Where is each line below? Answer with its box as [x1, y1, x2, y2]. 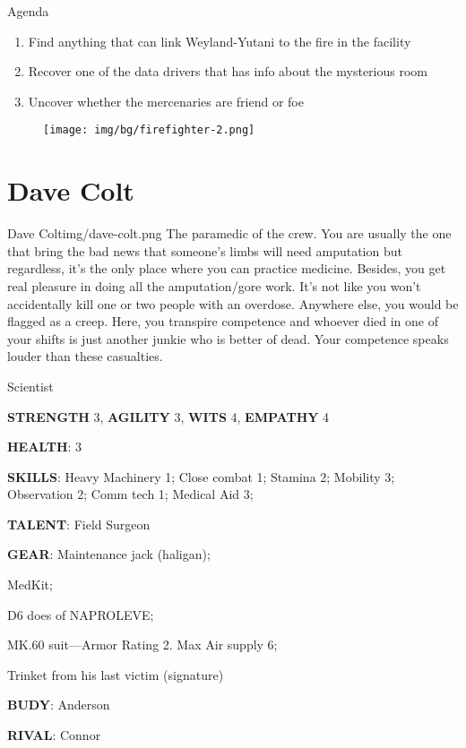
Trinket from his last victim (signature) [7, 665, 224, 684]
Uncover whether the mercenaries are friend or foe [28, 91, 304, 110]
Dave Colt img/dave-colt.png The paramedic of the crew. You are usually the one [7, 224, 452, 243]
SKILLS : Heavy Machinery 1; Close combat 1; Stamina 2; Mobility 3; [7, 467, 395, 486]
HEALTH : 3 [7, 437, 82, 456]
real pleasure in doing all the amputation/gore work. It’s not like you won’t [7, 276, 421, 295]
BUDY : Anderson [7, 695, 110, 714]
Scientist [7, 376, 54, 395]
